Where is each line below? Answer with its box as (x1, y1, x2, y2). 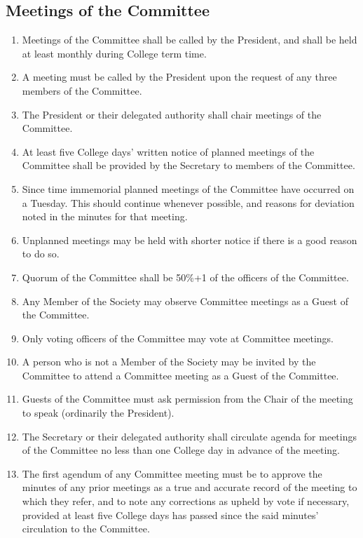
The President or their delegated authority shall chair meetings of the (22, 107, 322, 121)
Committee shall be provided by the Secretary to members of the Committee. (22, 158, 355, 173)
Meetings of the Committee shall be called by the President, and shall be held (22, 32, 357, 47)
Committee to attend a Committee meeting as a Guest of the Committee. (22, 368, 339, 382)
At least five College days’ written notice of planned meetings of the (22, 144, 315, 159)
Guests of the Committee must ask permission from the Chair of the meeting (22, 391, 353, 406)
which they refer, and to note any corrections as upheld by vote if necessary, (22, 494, 350, 509)
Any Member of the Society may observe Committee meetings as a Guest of (22, 293, 348, 308)
